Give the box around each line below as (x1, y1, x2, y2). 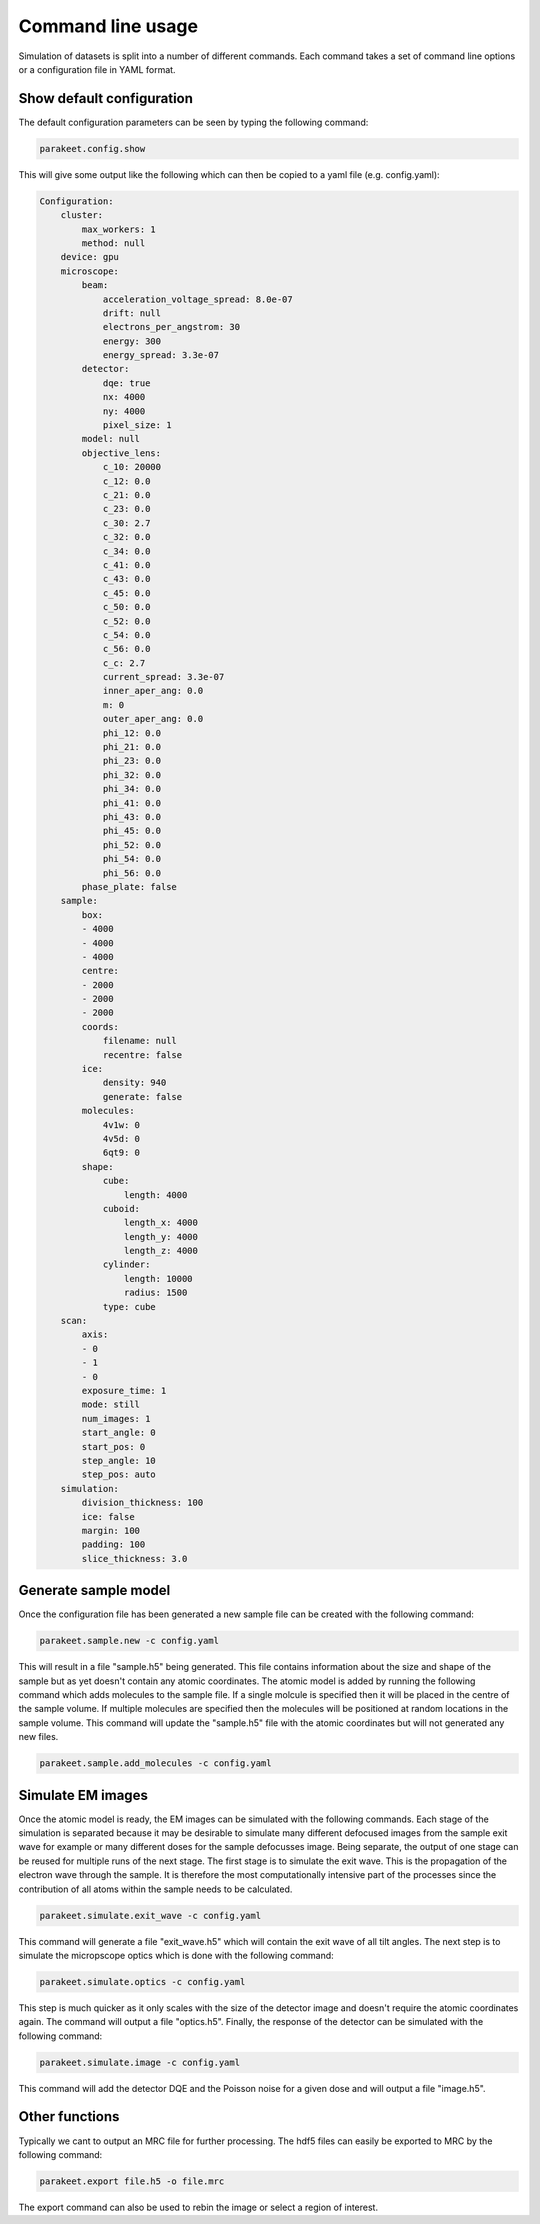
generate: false (102, 1091, 183, 1102)
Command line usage (18, 15, 199, 37)
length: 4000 (123, 1189, 188, 1200)
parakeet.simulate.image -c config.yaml (39, 2056, 240, 2068)
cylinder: (102, 1259, 151, 1270)
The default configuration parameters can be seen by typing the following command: (18, 116, 369, 128)
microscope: (60, 265, 120, 277)
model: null (81, 433, 140, 445)
